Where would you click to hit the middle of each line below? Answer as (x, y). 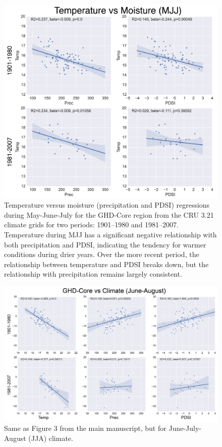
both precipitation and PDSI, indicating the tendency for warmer (105, 244)
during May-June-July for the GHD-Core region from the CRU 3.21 (109, 214)
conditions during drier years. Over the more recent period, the (102, 254)
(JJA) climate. (51, 438)
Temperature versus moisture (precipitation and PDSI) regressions (107, 205)
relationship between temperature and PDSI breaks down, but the (106, 264)
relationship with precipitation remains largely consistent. (93, 274)
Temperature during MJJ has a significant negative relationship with (110, 235)
